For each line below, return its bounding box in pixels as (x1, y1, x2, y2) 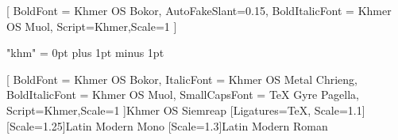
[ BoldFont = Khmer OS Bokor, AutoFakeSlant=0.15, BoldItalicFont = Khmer (6, 2, 392, 18)
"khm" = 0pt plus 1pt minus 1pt (6, 44, 164, 61)
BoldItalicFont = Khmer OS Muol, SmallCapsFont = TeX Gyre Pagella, (6, 86, 360, 103)
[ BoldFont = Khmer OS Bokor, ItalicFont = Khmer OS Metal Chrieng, (6, 70, 357, 87)
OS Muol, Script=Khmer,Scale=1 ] (6, 17, 177, 34)
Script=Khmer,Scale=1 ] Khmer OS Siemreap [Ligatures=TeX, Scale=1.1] (6, 101, 365, 118)
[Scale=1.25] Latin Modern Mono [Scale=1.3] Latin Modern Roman (6, 117, 328, 134)
